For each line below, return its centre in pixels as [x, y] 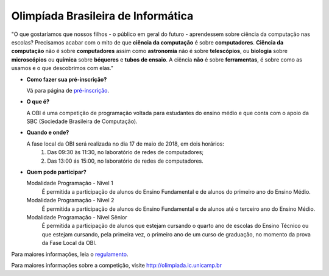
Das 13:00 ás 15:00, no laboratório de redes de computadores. [125, 161]
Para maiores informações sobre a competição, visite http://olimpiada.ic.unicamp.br [117, 265]
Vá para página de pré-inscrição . [68, 90]
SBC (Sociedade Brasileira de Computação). [82, 121]
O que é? [38, 102]
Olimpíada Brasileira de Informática [102, 16]
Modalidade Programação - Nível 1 [70, 183]
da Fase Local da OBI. [69, 243]
